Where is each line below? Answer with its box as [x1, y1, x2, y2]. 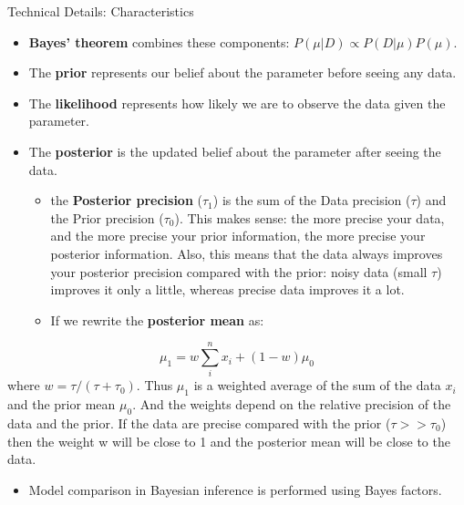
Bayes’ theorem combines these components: [28, 32, 290, 51]
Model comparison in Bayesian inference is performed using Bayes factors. [28, 479, 442, 499]
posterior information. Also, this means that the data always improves [50, 243, 443, 263]
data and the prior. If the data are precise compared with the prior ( [7, 414, 391, 433]
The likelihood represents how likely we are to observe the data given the [28, 93, 446, 112]
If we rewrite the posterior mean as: [50, 310, 264, 329]
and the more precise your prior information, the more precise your [50, 226, 426, 245]
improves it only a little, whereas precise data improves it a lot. [50, 280, 405, 299]
